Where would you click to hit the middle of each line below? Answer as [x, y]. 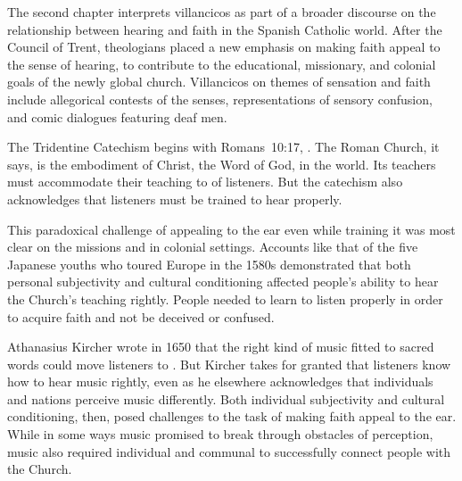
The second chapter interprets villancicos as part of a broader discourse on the [222, 12]
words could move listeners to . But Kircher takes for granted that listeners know [229, 364]
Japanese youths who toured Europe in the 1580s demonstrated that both [209, 264]
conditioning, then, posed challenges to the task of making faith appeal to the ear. [232, 416]
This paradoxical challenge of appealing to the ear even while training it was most [231, 229]
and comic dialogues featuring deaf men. [117, 116]
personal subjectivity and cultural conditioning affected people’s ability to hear [223, 282]
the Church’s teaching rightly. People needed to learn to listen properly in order [225, 299]
